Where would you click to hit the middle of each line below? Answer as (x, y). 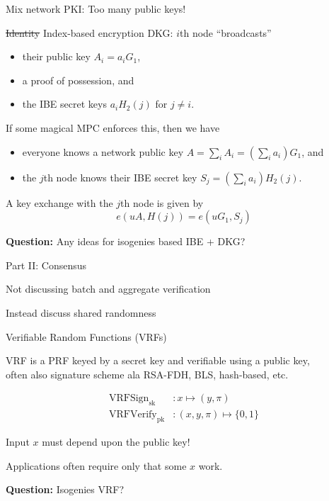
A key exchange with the (59, 202)
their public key (56, 56)
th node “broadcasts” (226, 32)
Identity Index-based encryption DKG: (90, 32)
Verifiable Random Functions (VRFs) (86, 336)
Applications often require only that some (96, 465)
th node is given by (162, 202)
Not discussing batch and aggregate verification (108, 289)
